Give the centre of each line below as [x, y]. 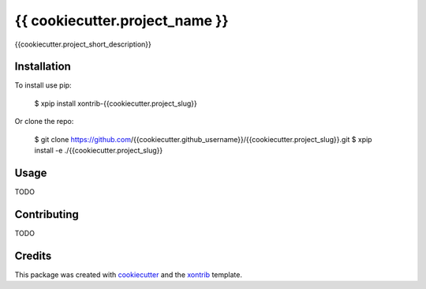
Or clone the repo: [44, 122]
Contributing [47, 214]
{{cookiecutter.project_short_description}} [83, 44]
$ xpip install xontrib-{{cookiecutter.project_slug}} [116, 103]
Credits [33, 255]
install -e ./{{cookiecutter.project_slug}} [99, 151]
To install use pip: [43, 85]
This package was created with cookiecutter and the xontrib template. [128, 274]
